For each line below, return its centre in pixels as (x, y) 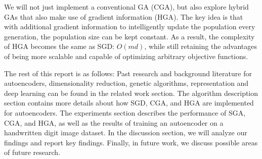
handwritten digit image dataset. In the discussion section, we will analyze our (126, 132)
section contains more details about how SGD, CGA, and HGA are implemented (129, 103)
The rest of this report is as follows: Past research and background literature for (128, 73)
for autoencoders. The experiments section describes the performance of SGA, (125, 112)
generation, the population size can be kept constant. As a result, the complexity (129, 36)
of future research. (32, 152)
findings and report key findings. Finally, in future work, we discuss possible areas (131, 142)
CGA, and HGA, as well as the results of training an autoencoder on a (114, 122)
